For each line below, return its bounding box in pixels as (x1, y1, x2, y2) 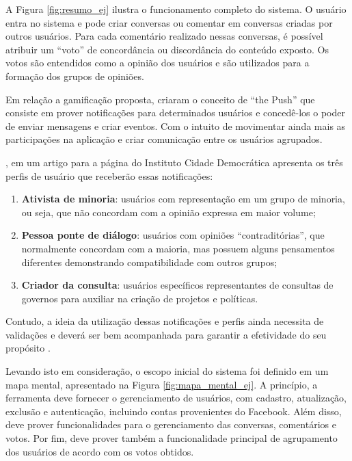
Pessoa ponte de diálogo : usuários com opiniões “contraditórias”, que (21, 228, 325, 242)
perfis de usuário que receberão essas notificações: (5, 168, 213, 183)
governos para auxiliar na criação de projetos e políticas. (21, 291, 258, 305)
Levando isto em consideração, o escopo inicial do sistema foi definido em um (5, 364, 329, 378)
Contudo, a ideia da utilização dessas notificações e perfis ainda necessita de (5, 314, 324, 328)
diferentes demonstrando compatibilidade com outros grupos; (21, 254, 277, 269)
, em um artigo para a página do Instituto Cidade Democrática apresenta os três (5, 155, 343, 169)
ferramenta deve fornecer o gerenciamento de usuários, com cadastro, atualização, (5, 391, 347, 405)
